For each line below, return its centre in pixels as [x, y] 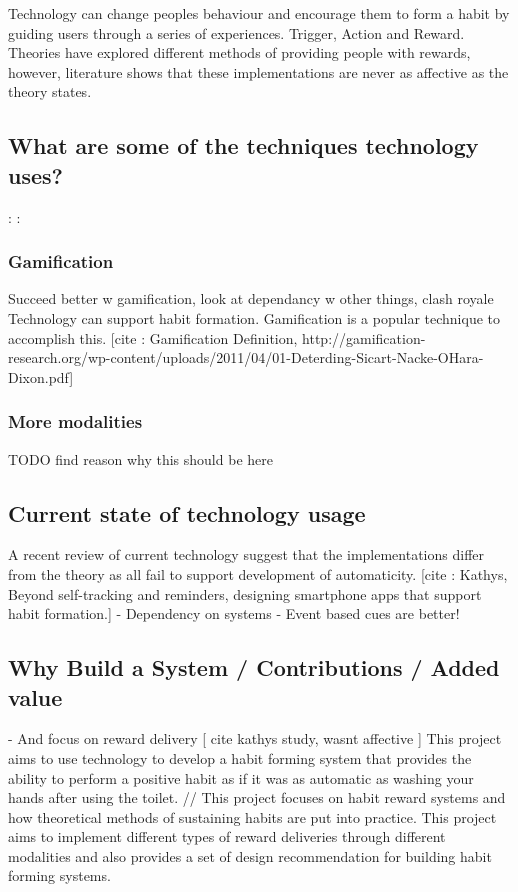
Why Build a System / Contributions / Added [254, 667]
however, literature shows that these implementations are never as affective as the [258, 71]
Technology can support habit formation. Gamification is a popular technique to [254, 317]
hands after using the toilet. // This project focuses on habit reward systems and [257, 797]
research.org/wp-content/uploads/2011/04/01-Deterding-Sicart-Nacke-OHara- [246, 357]
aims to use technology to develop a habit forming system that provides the [240, 757]
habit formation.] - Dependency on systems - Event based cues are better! [234, 613]
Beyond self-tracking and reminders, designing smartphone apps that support [245, 593]
